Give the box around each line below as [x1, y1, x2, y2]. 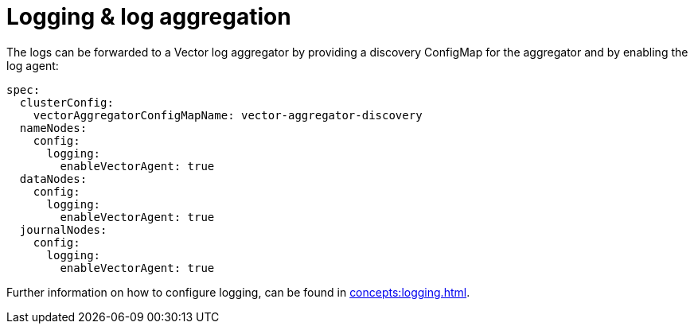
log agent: [6, 58, 59, 72]
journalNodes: [19, 223, 107, 236]
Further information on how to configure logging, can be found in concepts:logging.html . [6, 285, 470, 299]
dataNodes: [19, 172, 88, 185]
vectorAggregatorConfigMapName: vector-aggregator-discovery [33, 108, 423, 122]
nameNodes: [19, 121, 88, 134]
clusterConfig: [19, 95, 114, 109]
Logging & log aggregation [6, 3, 291, 30]
